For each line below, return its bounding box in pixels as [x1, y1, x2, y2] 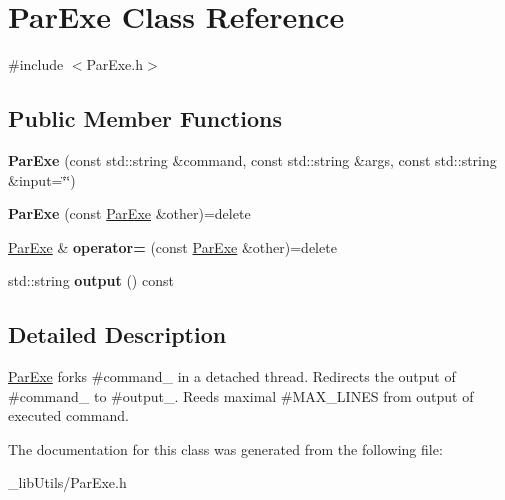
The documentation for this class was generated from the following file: [8, 438, 443, 459]
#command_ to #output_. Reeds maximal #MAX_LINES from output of [8, 385, 474, 406]
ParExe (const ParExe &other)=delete [8, 203, 251, 224]
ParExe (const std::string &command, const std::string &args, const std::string [8, 149, 497, 170]
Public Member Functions [8, 103, 282, 134]
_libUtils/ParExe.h [8, 472, 127, 493]
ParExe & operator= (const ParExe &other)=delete [8, 236, 337, 257]
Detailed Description [8, 319, 227, 350]
